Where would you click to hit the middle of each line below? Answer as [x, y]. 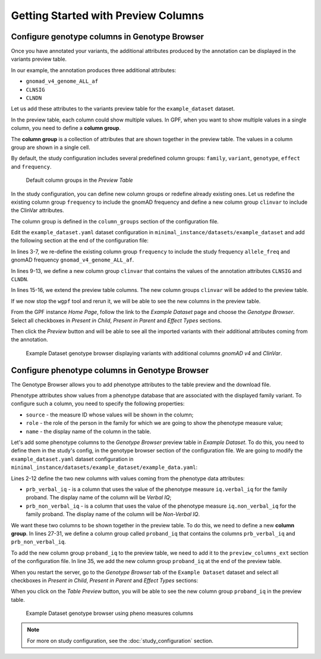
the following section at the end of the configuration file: [80, 241]
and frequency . [31, 166]
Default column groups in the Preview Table [79, 180]
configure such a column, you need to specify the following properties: [98, 404]
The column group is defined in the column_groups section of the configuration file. [115, 221]
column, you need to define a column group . [66, 128]
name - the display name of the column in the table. [89, 431]
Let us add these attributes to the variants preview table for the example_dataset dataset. [123, 109]
